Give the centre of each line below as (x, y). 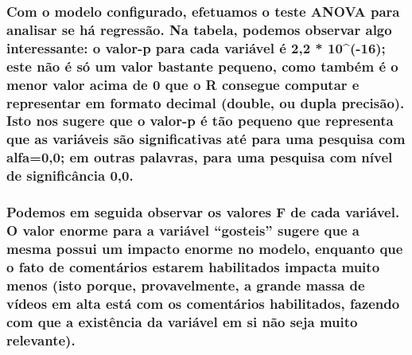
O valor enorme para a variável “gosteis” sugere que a (183, 230)
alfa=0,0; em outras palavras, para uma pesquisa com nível (200, 157)
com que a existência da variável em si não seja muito (182, 321)
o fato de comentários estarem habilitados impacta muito (193, 266)
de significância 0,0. (70, 176)
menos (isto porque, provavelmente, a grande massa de (186, 285)
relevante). (41, 339)
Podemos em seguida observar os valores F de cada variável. (203, 212)
